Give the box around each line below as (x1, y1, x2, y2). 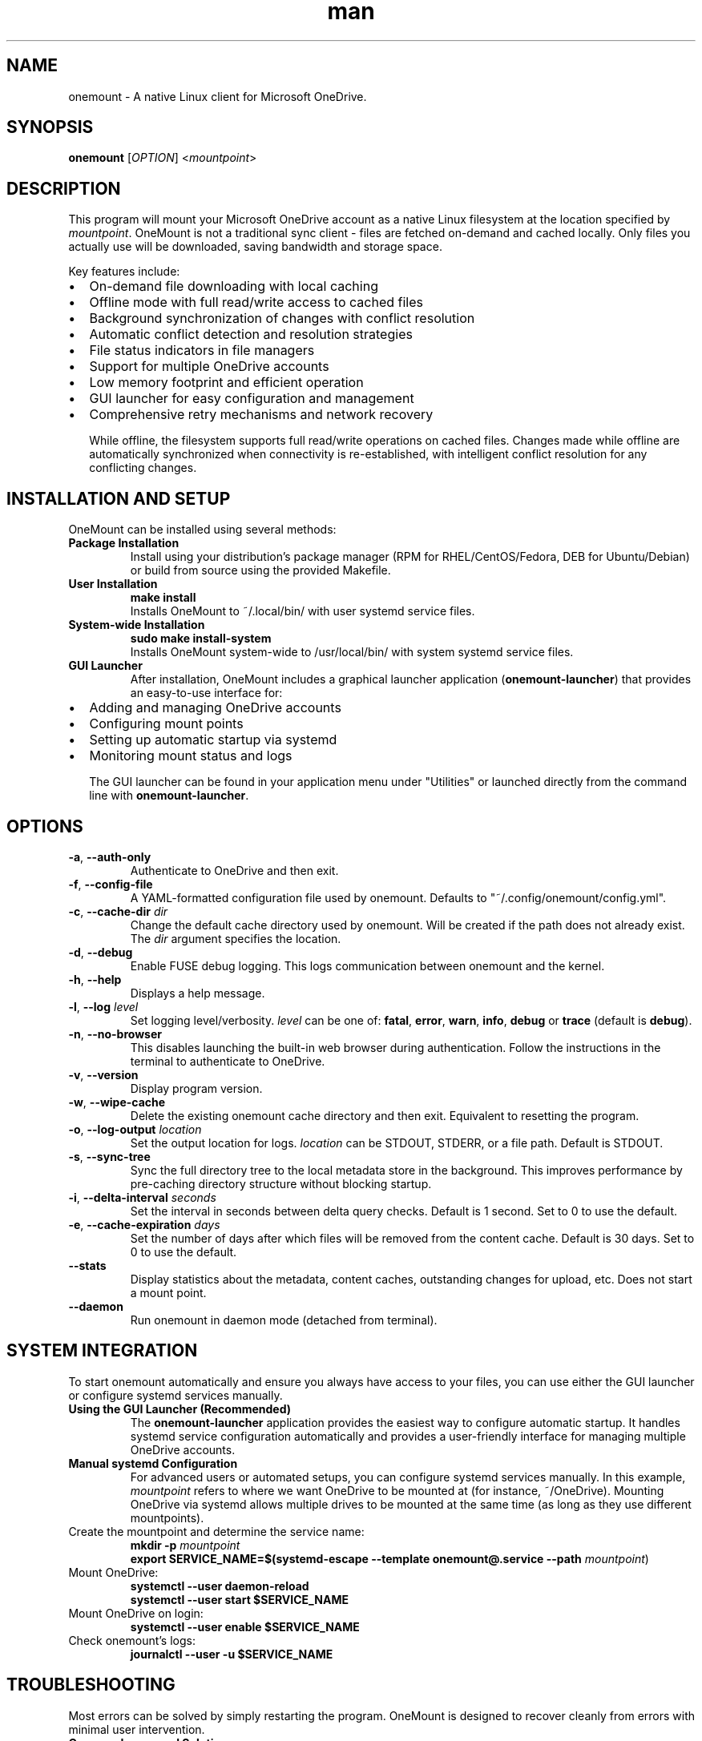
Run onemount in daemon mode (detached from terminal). (130, 1312, 438, 1327)
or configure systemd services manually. (68, 1388, 283, 1402)
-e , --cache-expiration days (68, 1217, 220, 1231)
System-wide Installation (68, 618, 205, 632)
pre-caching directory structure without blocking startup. (130, 1176, 432, 1191)
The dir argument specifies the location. (130, 931, 341, 945)
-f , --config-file (68, 877, 153, 891)
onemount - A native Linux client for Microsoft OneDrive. (68, 89, 367, 103)
